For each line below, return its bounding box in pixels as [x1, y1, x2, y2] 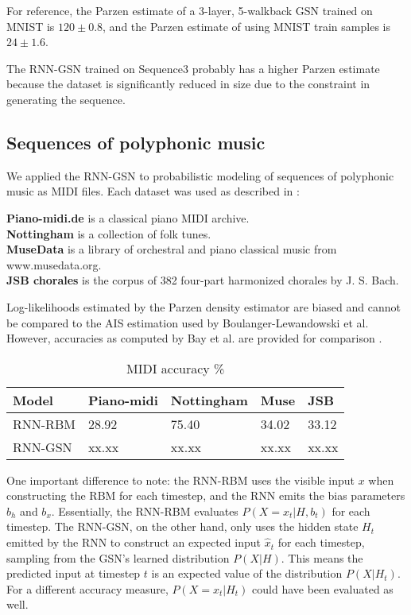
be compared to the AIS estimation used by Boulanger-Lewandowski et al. [6, 314, 369, 331]
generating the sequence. [6, 91, 126, 107]
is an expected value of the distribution [151, 565, 343, 582]
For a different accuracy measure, [6, 580, 169, 597]
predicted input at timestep [6, 565, 141, 582]
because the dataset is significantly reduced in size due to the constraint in [6, 75, 370, 92]
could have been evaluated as [252, 580, 394, 597]
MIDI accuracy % [126, 358, 225, 377]
